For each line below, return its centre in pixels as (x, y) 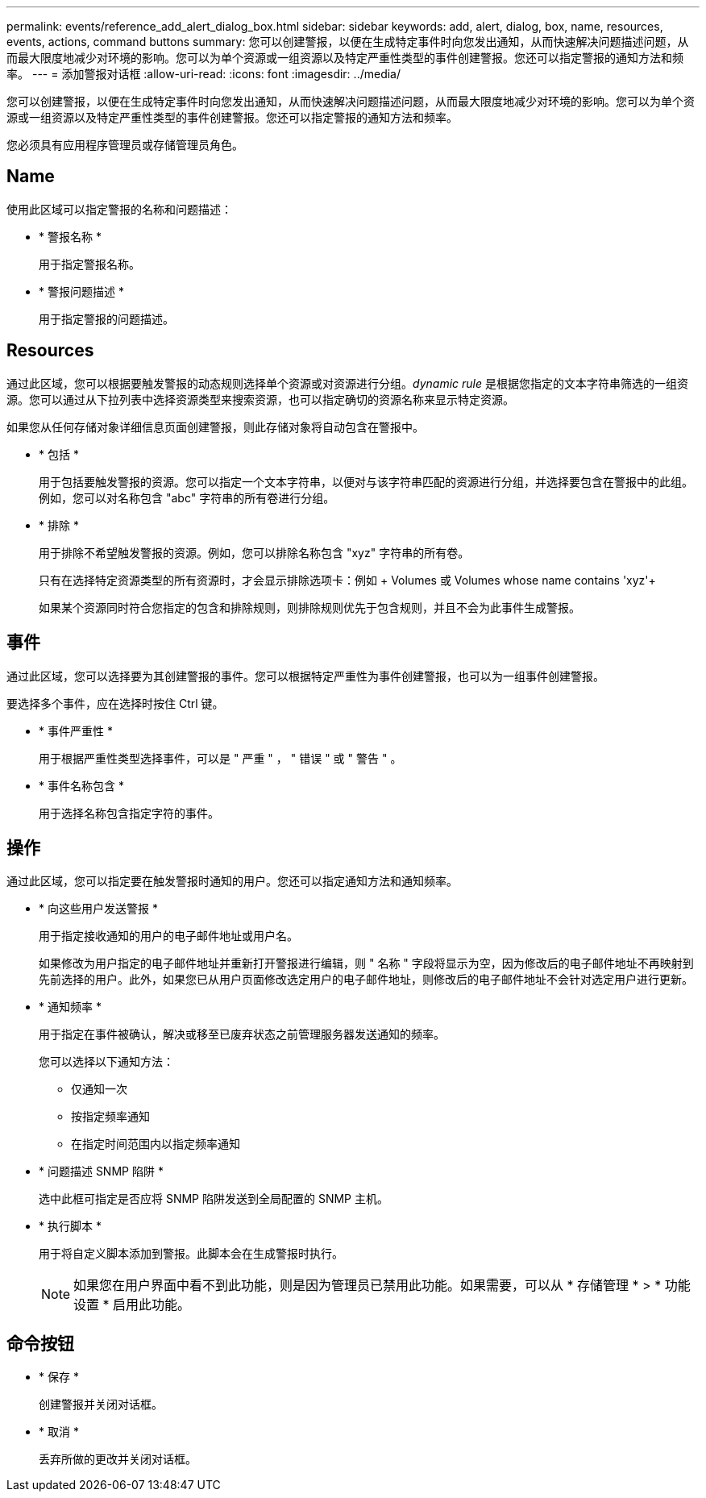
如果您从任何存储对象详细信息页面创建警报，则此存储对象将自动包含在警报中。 (215, 427)
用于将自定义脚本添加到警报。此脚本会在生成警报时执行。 (191, 1254)
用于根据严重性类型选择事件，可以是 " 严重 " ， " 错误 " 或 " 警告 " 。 (220, 758)
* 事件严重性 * (76, 730)
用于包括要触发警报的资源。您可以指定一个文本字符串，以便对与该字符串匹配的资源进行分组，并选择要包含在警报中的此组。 (366, 481)
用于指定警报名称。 (89, 264)
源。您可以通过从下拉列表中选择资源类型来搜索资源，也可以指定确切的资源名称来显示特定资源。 (260, 399)
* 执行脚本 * (70, 1226)
